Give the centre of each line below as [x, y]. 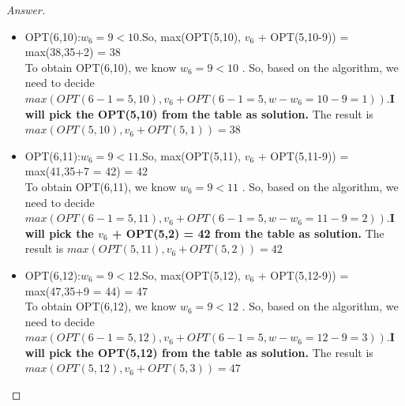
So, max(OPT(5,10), [191, 36]
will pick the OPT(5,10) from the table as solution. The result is [199, 113]
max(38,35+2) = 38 [73, 52]
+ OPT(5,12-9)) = [303, 274]
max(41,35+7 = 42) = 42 [86, 171]
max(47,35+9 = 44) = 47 [86, 290]
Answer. [26, 9]
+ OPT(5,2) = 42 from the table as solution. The [248, 233]
